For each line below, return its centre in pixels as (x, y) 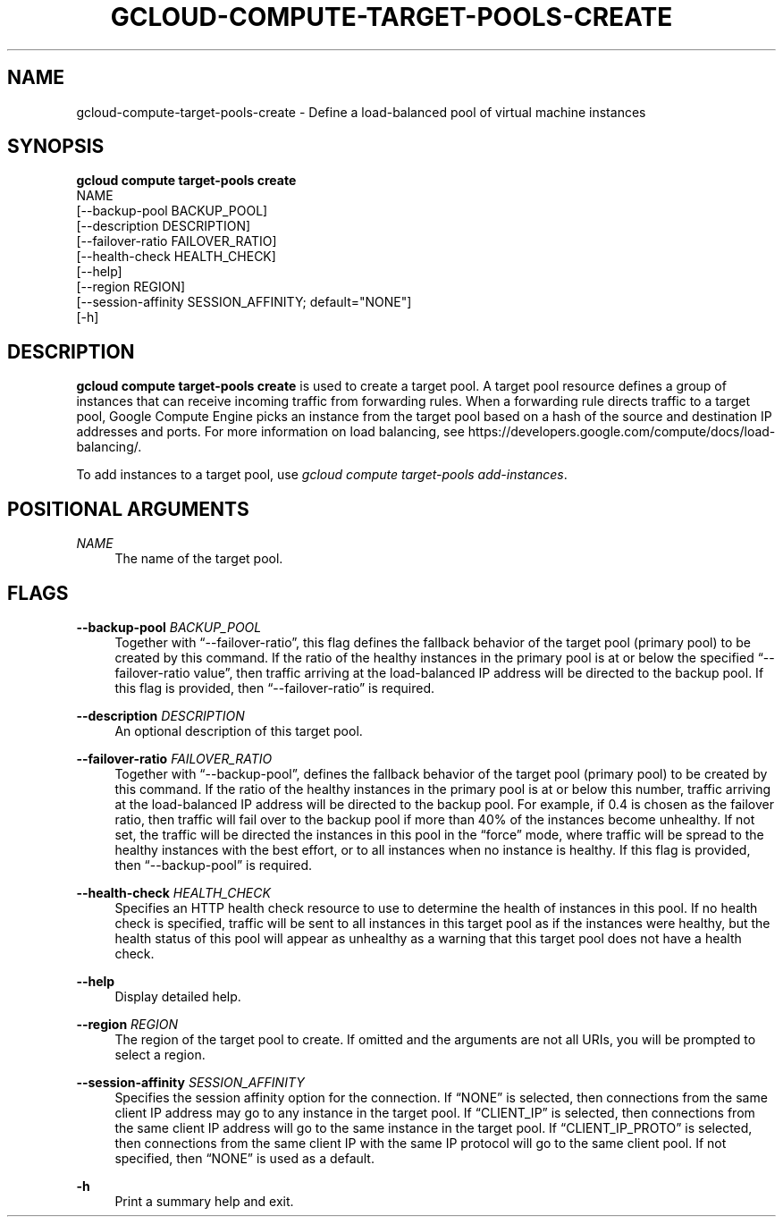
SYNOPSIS (56, 147)
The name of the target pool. (199, 559)
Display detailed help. (178, 996)
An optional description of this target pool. (239, 730)
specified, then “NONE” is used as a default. (244, 1158)
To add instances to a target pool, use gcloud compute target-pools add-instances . (322, 475)
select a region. (160, 1054)
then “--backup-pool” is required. (214, 865)
